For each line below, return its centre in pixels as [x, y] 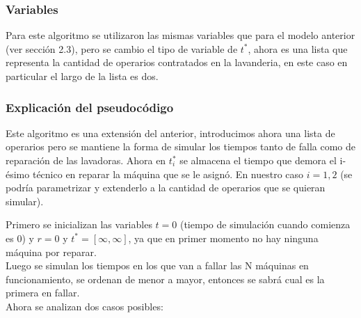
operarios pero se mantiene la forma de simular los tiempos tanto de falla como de [180, 146]
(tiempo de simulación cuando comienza [265, 224]
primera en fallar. [43, 293]
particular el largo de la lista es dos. [82, 76]
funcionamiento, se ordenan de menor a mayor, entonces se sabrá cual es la [165, 279]
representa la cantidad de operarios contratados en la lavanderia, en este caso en [177, 62]
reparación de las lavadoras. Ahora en [86, 160]
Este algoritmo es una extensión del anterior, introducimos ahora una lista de [170, 133]
